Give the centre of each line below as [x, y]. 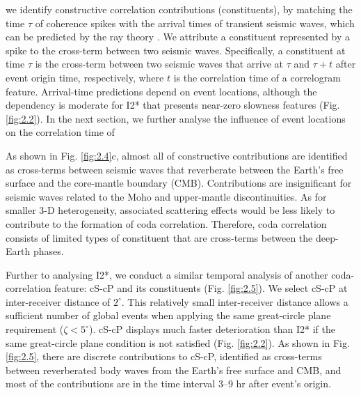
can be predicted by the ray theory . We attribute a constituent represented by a [178, 37]
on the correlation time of [60, 132]
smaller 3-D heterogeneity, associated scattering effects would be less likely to [170, 210]
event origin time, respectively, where [85, 77]
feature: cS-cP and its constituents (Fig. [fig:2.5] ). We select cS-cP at [201, 288]
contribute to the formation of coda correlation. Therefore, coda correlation [166, 223]
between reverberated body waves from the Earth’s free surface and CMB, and [174, 370]
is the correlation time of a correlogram [257, 77]
